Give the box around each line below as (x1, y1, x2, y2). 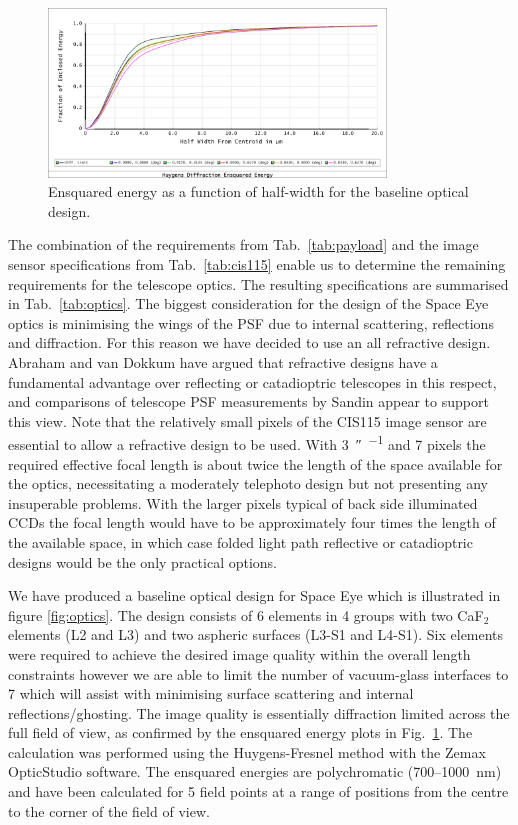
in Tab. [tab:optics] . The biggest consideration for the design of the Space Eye (8, 293, 489, 314)
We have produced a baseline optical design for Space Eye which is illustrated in (8, 585, 501, 606)
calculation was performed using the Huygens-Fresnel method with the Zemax (8, 741, 486, 762)
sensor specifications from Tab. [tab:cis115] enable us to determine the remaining (8, 253, 506, 274)
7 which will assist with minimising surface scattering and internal (8, 683, 414, 704)
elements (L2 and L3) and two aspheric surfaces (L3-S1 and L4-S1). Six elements (8, 624, 504, 645)
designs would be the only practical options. (8, 551, 278, 572)
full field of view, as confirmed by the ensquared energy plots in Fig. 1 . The (8, 722, 473, 743)
